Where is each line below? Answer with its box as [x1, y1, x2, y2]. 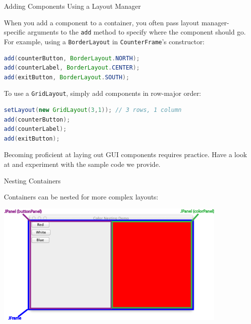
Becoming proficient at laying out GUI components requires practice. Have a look [4, 149, 247, 160]
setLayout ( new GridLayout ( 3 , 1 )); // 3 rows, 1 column [4, 106, 182, 113]
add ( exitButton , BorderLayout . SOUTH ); [4, 73, 129, 81]
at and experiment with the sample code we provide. [4, 159, 161, 169]
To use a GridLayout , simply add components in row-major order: [4, 88, 201, 98]
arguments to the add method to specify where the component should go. [27, 27, 246, 37]
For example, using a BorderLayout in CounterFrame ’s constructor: [4, 36, 205, 46]
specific [4, 27, 26, 37]
